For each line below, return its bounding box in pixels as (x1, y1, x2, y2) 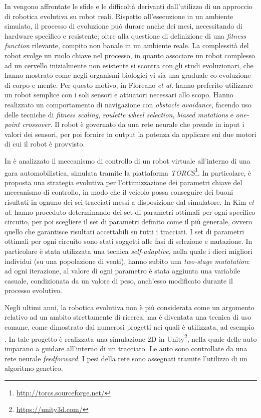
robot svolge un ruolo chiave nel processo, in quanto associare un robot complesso (5, 50, 255, 60)
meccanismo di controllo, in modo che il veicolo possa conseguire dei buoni (5, 187, 233, 197)
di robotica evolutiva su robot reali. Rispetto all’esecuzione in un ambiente (5, 11, 233, 21)
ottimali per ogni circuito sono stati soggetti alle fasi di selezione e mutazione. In (5, 236, 252, 246)
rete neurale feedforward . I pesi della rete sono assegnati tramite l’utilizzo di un (5, 353, 247, 363)
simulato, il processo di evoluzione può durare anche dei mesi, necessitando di (5, 21, 242, 31)
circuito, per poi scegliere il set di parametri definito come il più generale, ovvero (5, 216, 252, 227)
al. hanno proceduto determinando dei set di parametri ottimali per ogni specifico (5, 206, 255, 217)
